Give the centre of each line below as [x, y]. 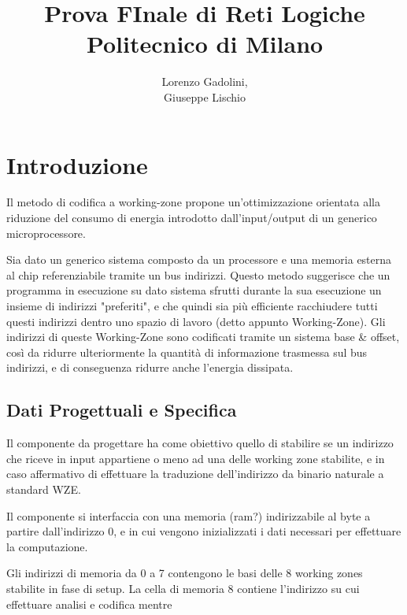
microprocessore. [46, 233]
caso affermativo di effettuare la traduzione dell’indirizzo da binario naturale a [195, 474]
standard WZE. [44, 489]
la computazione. [47, 546]
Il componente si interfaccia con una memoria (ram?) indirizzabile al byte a [189, 515]
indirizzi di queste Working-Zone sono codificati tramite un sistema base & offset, [203, 337]
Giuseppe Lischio [205, 96]
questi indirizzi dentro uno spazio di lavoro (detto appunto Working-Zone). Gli [196, 321]
